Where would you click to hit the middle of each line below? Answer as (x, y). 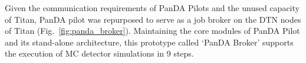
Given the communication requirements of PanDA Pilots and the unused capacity (152, 8)
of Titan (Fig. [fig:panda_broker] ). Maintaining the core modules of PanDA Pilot (152, 31)
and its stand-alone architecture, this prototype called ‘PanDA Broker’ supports (149, 42)
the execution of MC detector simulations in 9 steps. (99, 53)
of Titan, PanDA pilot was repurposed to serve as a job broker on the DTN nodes (153, 19)
